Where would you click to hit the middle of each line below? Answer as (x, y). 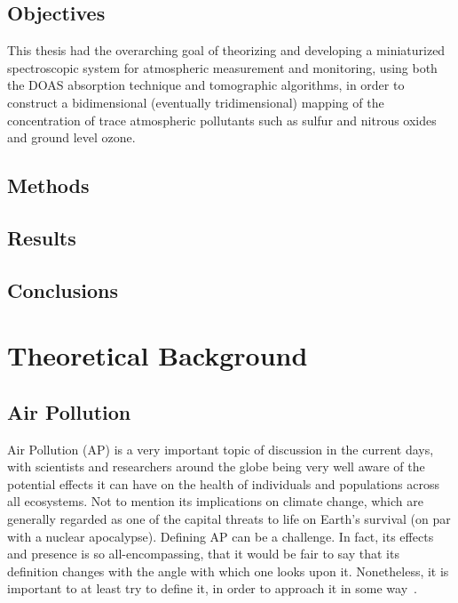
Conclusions (63, 289)
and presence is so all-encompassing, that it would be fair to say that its (203, 554)
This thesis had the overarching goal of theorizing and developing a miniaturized (226, 50)
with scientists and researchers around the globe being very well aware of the (216, 466)
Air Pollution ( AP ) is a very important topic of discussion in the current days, (221, 449)
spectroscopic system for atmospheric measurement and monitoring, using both (222, 67)
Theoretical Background (158, 355)
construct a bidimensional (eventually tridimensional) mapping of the (196, 102)
